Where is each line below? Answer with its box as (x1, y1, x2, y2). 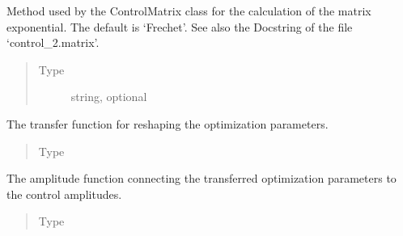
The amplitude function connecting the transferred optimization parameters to (6, 170, 397, 187)
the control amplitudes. (6, 185, 122, 202)
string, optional (70, 88, 147, 105)
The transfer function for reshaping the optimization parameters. (6, 115, 329, 132)
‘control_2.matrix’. (6, 34, 100, 51)
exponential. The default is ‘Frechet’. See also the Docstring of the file (6, 18, 353, 35)
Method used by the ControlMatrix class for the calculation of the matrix (6, 2, 371, 19)
